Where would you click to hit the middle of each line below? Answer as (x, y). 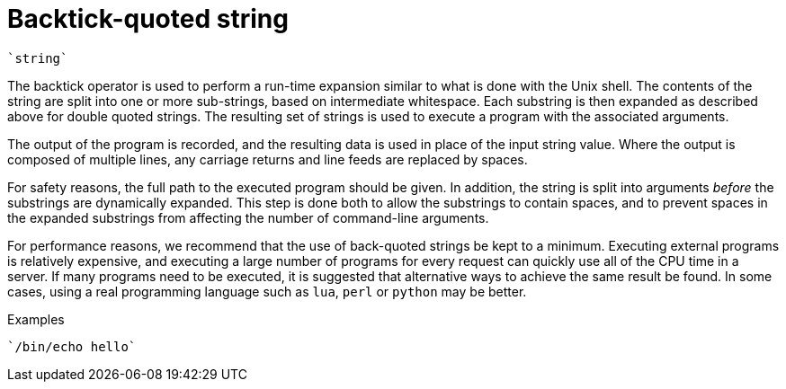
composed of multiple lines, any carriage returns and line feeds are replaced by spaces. (268, 159)
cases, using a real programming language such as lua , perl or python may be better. (267, 291)
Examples (36, 319)
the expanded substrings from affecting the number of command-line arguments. (248, 217)
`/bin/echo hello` (72, 346)
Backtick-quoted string (148, 19)
